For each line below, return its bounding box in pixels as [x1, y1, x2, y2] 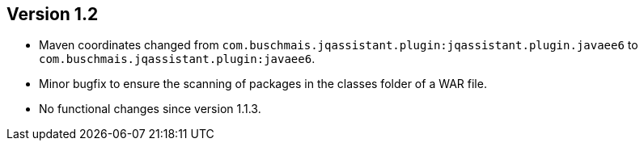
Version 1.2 [6, 4, 99, 24]
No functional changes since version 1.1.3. [39, 102, 261, 116]
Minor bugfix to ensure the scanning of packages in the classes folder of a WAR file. [39, 77, 487, 91]
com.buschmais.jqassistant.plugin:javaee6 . [39, 52, 316, 66]
